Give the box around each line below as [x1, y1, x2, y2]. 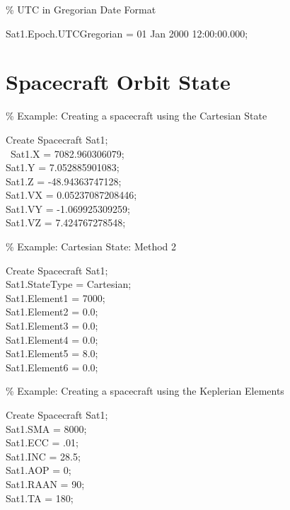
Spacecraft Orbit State [6, 67, 231, 96]
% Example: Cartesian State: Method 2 [6, 239, 177, 254]
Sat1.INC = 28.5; [6, 448, 81, 463]
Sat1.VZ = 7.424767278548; [6, 215, 126, 230]
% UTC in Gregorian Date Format [6, 2, 156, 16]
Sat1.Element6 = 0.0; [6, 359, 98, 374]
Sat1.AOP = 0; [6, 463, 71, 477]
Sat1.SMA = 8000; [6, 421, 87, 436]
